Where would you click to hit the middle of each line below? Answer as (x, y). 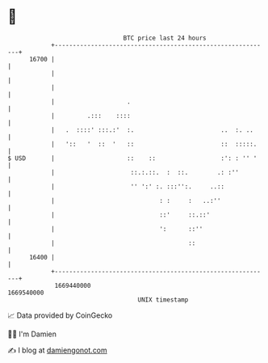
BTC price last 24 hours (165, 38)
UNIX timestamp (163, 300)
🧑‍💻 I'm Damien (32, 334)
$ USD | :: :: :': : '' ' (132, 158)
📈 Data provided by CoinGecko (60, 315)
